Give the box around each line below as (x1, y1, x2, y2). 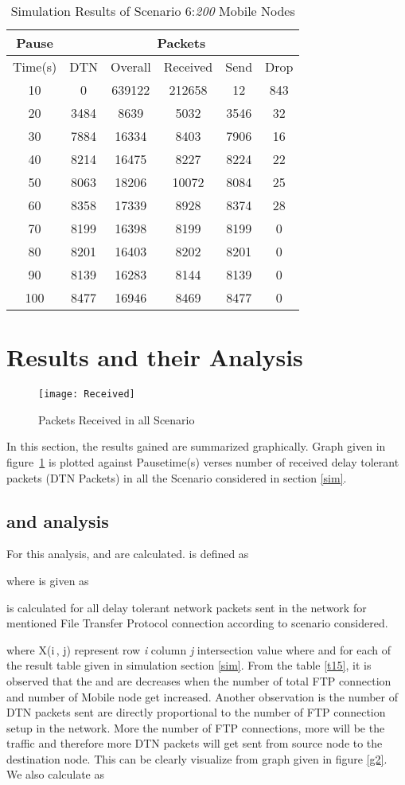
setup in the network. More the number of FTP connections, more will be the (6, 719, 385, 736)
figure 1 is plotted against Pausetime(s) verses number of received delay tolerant (6, 453, 399, 470)
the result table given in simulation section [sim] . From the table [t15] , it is (6, 657, 372, 674)
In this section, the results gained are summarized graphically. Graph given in (6, 438, 386, 455)
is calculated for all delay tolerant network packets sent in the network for (6, 599, 367, 615)
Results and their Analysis (6, 341, 303, 373)
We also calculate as (6, 766, 105, 783)
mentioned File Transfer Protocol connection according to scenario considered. (6, 615, 388, 631)
